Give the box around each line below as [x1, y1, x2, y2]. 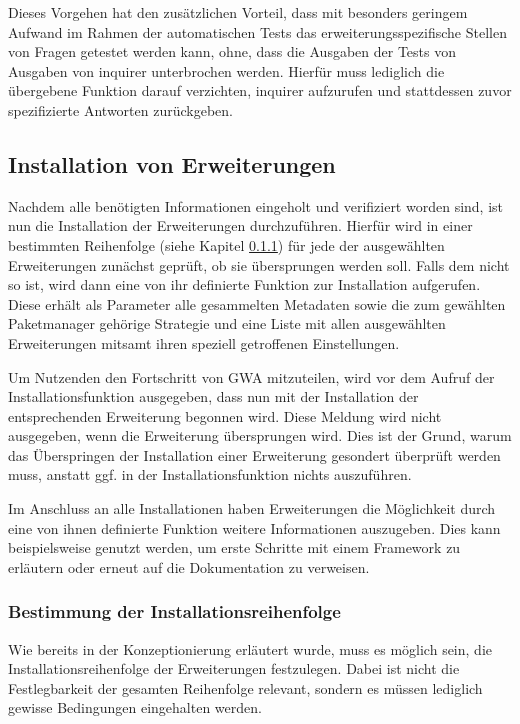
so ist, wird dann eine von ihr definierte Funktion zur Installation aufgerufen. [8, 274, 481, 295]
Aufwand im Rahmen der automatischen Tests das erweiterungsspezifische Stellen [8, 21, 507, 42]
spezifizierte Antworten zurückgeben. [8, 99, 233, 120]
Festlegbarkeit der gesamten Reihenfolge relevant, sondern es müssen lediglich [8, 677, 483, 698]
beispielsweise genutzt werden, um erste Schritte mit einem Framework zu [8, 537, 461, 558]
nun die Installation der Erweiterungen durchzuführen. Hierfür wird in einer [8, 215, 473, 236]
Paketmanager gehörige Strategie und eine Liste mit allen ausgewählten [8, 313, 446, 334]
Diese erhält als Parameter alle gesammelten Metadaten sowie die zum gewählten [8, 293, 506, 314]
